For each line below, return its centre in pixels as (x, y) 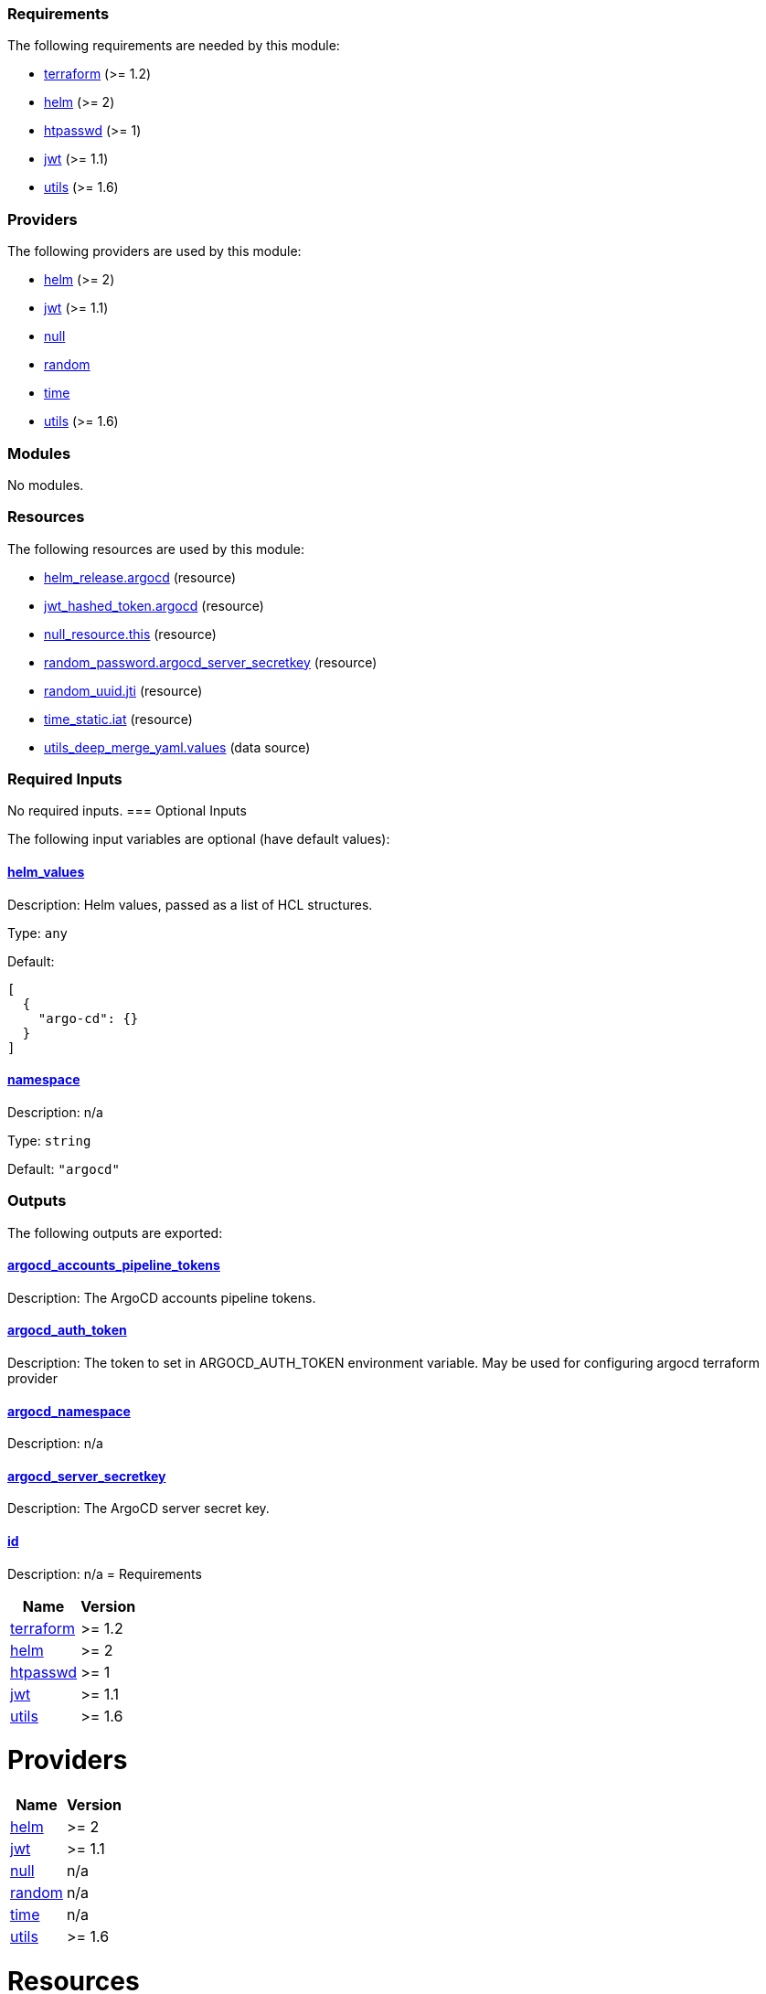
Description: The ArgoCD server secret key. (138, 1509)
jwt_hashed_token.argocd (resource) (154, 605)
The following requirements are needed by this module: (174, 46)
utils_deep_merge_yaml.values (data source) (177, 747)
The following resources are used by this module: (156, 549)
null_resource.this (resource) (130, 634)
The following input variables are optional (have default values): (199, 839)
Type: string (49, 1140)
